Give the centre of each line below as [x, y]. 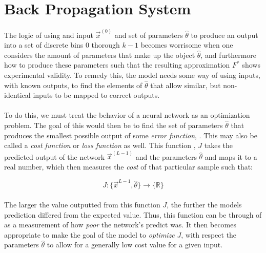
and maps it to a [231, 156]
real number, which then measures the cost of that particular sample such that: [128, 166]
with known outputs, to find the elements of [73, 85]
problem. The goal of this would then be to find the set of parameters [114, 125]
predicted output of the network [55, 156]
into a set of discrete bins [44, 45]
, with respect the [209, 234]
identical [17, 95]
